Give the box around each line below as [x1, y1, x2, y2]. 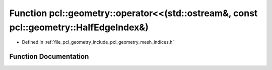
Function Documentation [9, 52, 89, 61]
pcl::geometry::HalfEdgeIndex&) [9, 22, 149, 33]
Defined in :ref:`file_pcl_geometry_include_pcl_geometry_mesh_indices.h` [22, 39, 174, 45]
